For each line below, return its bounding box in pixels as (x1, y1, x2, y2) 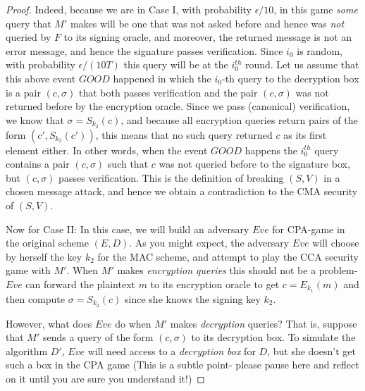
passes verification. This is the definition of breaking (58, 170, 284, 185)
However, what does (6, 316, 92, 330)
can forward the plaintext (25, 276, 135, 291)
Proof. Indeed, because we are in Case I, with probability (6, 2, 252, 16)
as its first (283, 127, 327, 142)
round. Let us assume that (245, 57, 359, 72)
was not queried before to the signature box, (159, 156, 350, 171)
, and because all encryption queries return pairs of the (120, 112, 358, 127)
